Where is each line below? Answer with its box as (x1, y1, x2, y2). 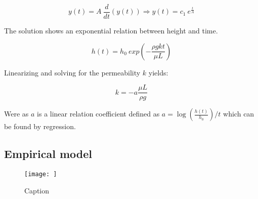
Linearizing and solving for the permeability (4, 67, 141, 77)
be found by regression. (4, 121, 76, 132)
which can (223, 108, 254, 119)
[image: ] (24, 171, 57, 178)
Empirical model (4, 146, 93, 162)
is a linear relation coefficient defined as (37, 108, 160, 119)
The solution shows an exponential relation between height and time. (4, 25, 218, 36)
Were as (4, 108, 29, 119)
